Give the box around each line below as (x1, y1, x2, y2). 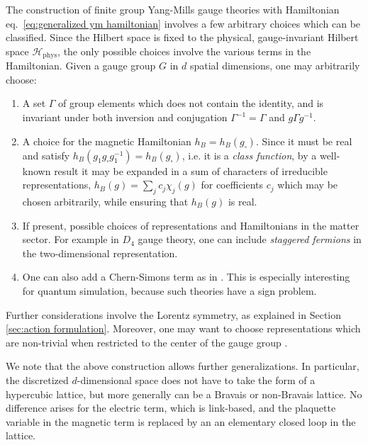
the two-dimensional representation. (22, 245, 178, 260)
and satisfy (22, 147, 70, 162)
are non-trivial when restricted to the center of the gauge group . (6, 334, 288, 349)
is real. (228, 194, 257, 208)
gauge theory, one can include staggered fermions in (138, 232, 362, 247)
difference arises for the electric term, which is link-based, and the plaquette (6, 400, 336, 415)
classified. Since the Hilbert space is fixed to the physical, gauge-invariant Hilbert (6, 30, 359, 45)
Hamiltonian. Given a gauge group (6, 58, 156, 73)
